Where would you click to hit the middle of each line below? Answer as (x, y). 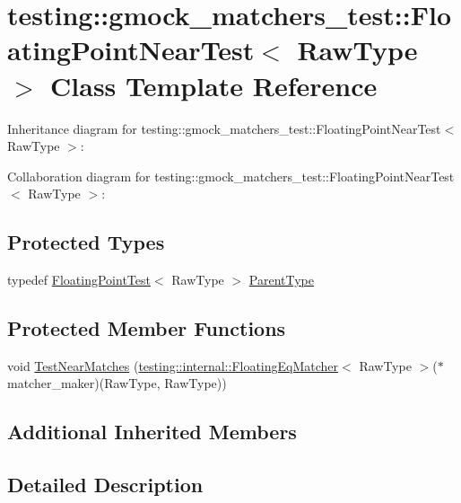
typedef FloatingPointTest (79, 280)
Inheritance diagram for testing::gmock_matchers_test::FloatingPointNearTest (224, 128)
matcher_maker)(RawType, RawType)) (117, 383)
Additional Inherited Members (152, 432)
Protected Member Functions (147, 328)
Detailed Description (105, 485)
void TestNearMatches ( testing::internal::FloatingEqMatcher (173, 365)
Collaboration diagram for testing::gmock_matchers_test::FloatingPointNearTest (231, 176)
